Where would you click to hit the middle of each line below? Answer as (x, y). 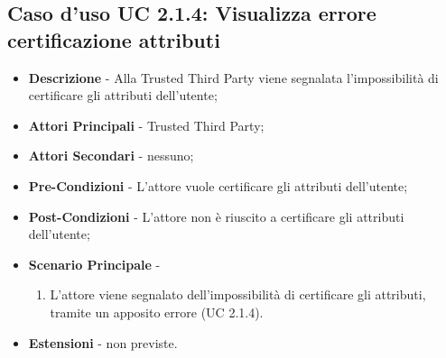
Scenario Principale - (94, 264)
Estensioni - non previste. (103, 342)
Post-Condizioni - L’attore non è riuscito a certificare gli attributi (216, 216)
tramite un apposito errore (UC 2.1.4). (157, 312)
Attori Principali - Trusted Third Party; (146, 125)
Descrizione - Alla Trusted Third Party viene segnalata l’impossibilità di (233, 77)
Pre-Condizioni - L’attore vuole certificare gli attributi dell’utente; (218, 185)
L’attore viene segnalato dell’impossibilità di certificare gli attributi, (238, 294)
